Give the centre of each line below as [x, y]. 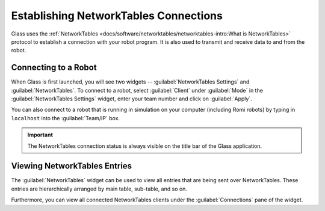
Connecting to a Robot [54, 68]
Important [40, 135]
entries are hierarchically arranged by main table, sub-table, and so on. [99, 189]
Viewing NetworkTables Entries [72, 166]
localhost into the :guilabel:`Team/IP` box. [66, 118]
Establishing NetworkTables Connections [117, 16]
